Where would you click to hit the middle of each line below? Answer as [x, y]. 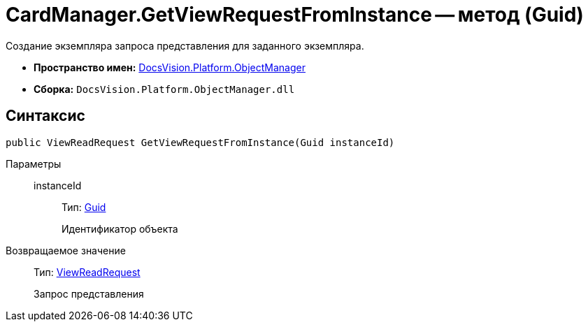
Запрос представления [89, 293]
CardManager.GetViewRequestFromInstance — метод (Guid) [295, 15]
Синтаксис [45, 116]
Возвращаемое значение [66, 250]
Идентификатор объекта [120, 228]
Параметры [34, 163]
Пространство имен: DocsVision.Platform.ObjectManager [170, 67]
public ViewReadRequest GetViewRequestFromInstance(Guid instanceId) [200, 142]
